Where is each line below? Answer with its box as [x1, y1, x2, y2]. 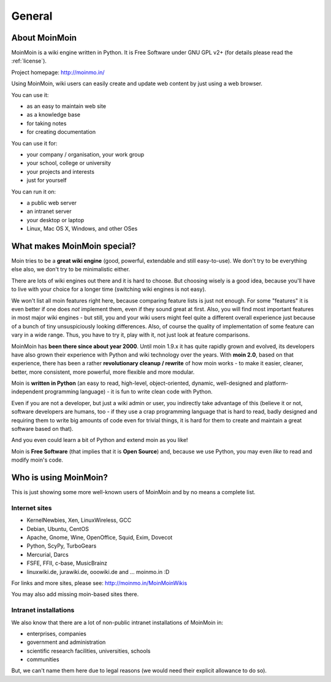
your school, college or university [26, 160, 112, 167]
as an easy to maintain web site [26, 103, 107, 110]
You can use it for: [11, 139, 58, 147]
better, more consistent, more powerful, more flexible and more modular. [11, 368, 195, 376]
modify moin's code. [11, 456, 64, 463]
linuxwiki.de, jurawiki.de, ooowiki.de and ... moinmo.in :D [26, 568, 170, 575]
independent [11, 388, 44, 395]
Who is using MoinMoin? [11, 473, 108, 483]
